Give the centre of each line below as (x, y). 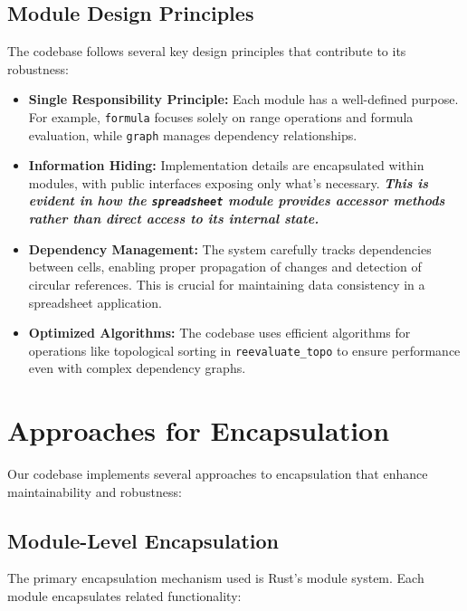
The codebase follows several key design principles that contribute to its (207, 51)
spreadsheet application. (95, 302)
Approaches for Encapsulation (199, 430)
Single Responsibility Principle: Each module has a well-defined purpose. (243, 99)
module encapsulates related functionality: (124, 596)
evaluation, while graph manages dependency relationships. (193, 134)
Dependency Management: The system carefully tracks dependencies (230, 248)
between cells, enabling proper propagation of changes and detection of (225, 267)
